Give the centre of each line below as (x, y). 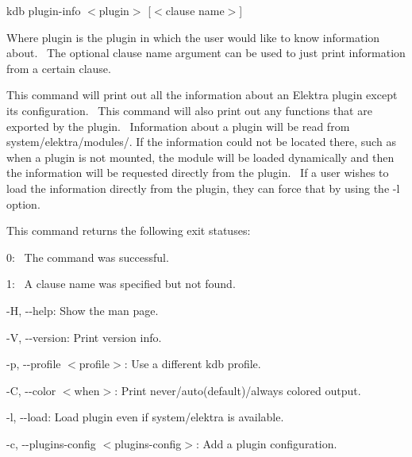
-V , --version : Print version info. (84, 337)
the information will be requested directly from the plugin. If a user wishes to (198, 173)
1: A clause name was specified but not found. (121, 284)
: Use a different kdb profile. (193, 364)
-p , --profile (34, 364)
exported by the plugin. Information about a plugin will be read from (178, 126)
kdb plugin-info (44, 10)
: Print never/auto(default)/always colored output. (238, 390)
